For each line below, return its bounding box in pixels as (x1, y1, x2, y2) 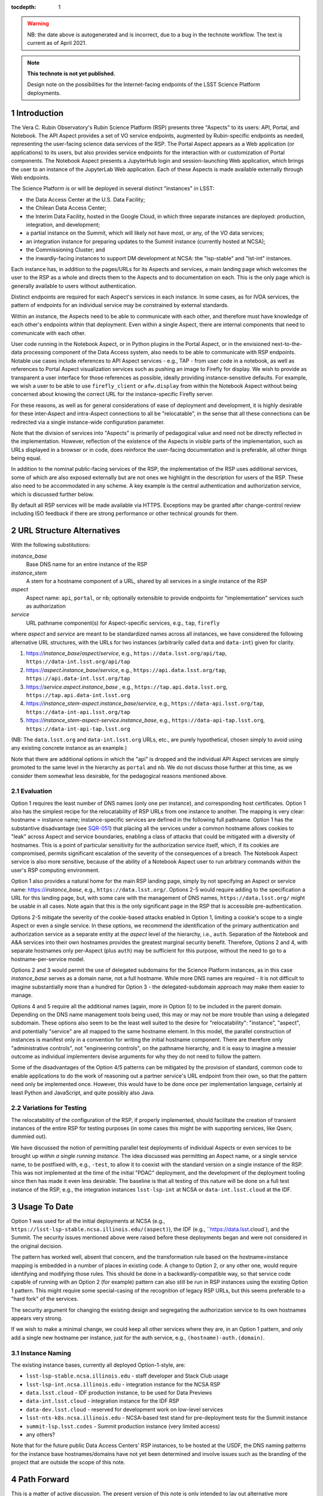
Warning (27, 20, 49, 27)
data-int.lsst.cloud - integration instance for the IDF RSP (26, 1397, 179, 1404)
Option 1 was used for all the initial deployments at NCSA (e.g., (11, 1217, 166, 1224)
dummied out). (11, 1133, 47, 1140)
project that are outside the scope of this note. (11, 1459, 126, 1466)
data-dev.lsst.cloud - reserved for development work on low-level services (26, 1406, 224, 1413)
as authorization (26, 603, 66, 610)
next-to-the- (271, 340, 303, 348)
